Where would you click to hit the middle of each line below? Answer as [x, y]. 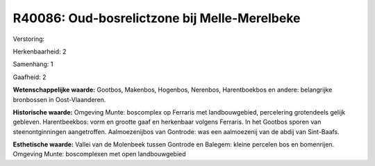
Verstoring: [29, 39]
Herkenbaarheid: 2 [40, 51]
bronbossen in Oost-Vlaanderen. [59, 99]
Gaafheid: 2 [30, 77]
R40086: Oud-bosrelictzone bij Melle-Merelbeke [157, 18]
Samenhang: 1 [33, 64]
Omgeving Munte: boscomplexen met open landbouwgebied [100, 154]
